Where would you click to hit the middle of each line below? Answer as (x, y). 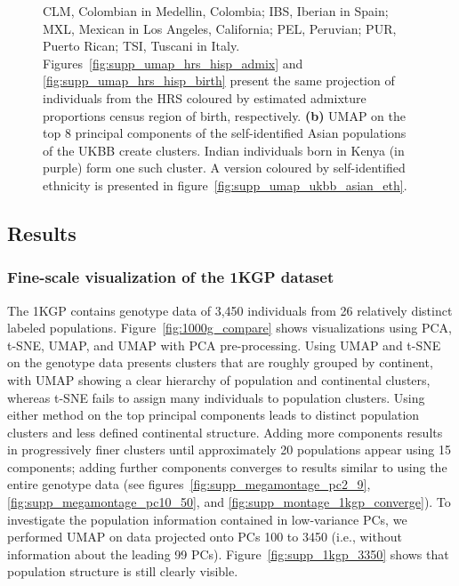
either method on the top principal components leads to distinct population (213, 415)
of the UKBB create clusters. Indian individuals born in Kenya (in (224, 150)
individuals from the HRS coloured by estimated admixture (205, 97)
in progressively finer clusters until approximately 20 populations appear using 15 (229, 450)
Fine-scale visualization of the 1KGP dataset (171, 277)
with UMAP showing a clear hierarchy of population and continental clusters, (219, 379)
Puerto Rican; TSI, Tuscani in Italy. (141, 46)
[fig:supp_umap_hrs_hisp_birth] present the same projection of (219, 80)
